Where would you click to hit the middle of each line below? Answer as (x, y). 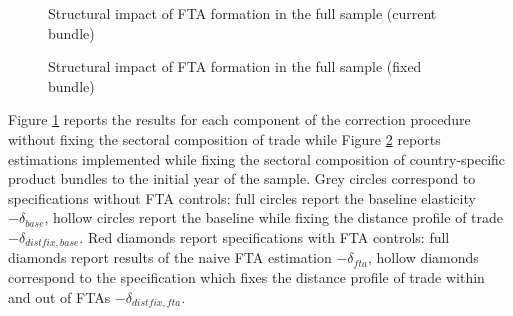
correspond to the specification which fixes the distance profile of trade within (246, 276)
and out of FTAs (59, 296)
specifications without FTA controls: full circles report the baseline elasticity (242, 197)
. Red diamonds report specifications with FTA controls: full (264, 236)
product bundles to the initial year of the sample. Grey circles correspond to (242, 178)
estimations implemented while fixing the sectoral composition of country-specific (257, 158)
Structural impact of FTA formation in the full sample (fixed (235, 66)
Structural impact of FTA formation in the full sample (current (242, 13)
